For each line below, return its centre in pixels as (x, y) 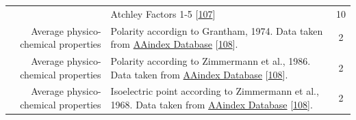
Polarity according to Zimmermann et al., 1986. (211, 61)
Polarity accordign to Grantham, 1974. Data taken (217, 30)
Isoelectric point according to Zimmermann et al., (215, 91)
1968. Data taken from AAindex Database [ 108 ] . (212, 105)
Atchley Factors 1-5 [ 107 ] (163, 13)
